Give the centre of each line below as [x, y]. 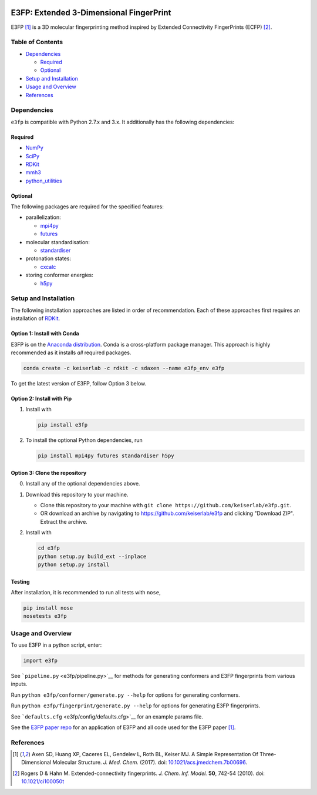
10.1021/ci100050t [43, 781]
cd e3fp [49, 548]
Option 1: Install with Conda [45, 334]
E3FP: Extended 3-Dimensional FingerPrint [91, 13]
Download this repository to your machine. [77, 494]
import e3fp [41, 661]
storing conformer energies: [59, 275]
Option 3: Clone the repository [49, 473]
